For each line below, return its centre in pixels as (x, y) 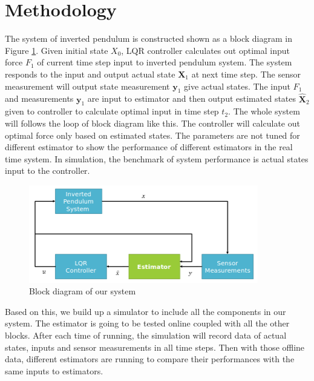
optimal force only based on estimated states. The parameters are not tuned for (152, 135)
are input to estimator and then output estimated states (192, 98)
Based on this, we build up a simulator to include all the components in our (146, 311)
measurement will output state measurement (87, 86)
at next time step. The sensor (246, 74)
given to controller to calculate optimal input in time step (112, 111)
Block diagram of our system (83, 291)
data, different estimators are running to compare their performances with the (150, 359)
